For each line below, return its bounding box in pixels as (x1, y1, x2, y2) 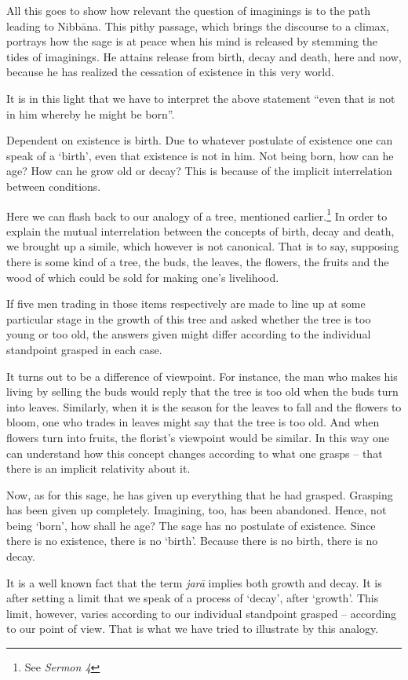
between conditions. (6, 177, 101, 194)
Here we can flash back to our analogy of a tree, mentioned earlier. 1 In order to (6, 205, 388, 224)
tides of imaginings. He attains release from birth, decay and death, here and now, (6, 48, 402, 64)
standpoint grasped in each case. (6, 341, 162, 357)
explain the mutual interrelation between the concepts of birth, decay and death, (6, 222, 395, 239)
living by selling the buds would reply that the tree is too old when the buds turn (6, 383, 399, 400)
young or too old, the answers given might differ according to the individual (6, 326, 371, 342)
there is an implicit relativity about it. (6, 460, 191, 477)
